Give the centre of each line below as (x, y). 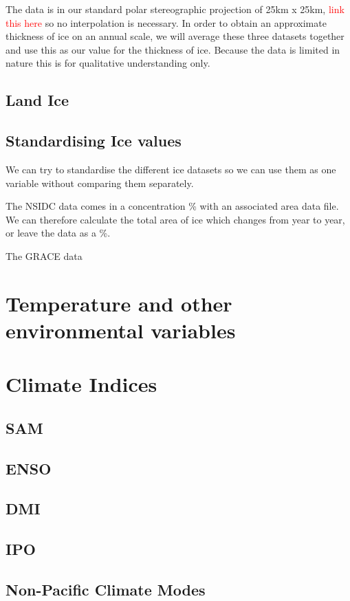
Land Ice (37, 100)
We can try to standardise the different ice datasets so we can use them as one (171, 169)
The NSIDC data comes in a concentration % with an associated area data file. (172, 206)
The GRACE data (44, 255)
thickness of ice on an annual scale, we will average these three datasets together (175, 36)
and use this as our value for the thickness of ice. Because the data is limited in (173, 49)
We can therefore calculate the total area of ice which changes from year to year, (175, 219)
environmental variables (121, 330)
